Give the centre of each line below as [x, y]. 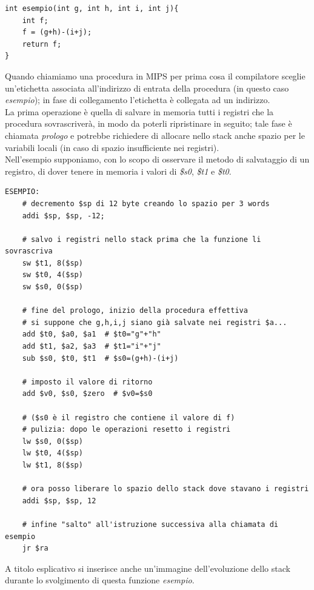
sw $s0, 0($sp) [52, 287]
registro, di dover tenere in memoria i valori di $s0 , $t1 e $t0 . [118, 171]
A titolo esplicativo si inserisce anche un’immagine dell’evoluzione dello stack [148, 568]
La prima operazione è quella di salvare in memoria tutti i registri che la [139, 111]
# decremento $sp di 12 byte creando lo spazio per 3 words [146, 203]
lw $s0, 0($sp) [52, 441]
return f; [42, 44]
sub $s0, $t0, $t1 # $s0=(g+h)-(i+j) [100, 358]
